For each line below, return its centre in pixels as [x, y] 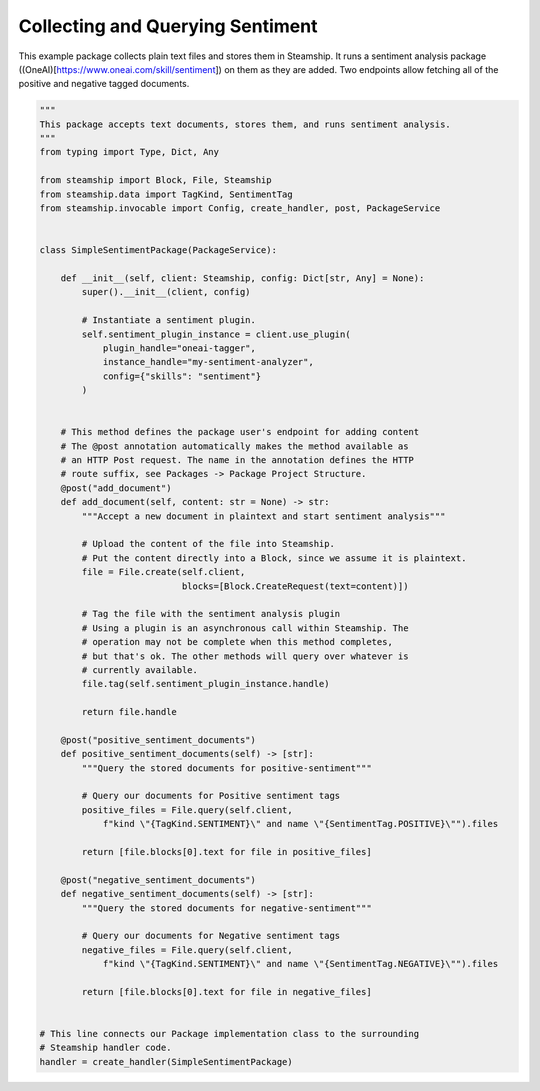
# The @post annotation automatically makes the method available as [234, 446]
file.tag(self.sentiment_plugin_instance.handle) [205, 684]
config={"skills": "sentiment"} [182, 376]
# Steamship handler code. [105, 1048]
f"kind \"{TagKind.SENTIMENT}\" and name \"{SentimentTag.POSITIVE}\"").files [300, 824]
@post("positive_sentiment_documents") [158, 739]
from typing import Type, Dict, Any [129, 152]
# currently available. [140, 669]
